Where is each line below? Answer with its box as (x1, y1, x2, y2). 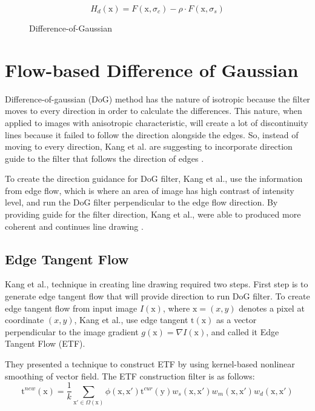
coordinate (5, 313, 44, 326)
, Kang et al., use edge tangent (74, 313, 188, 326)
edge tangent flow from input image (5, 301, 138, 314)
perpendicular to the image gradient (5, 325, 139, 338)
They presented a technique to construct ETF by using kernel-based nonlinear (5, 358, 295, 370)
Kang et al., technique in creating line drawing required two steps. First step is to (5, 278, 308, 290)
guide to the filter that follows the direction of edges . (5, 152, 204, 164)
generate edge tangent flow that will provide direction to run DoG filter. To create (5, 290, 310, 302)
